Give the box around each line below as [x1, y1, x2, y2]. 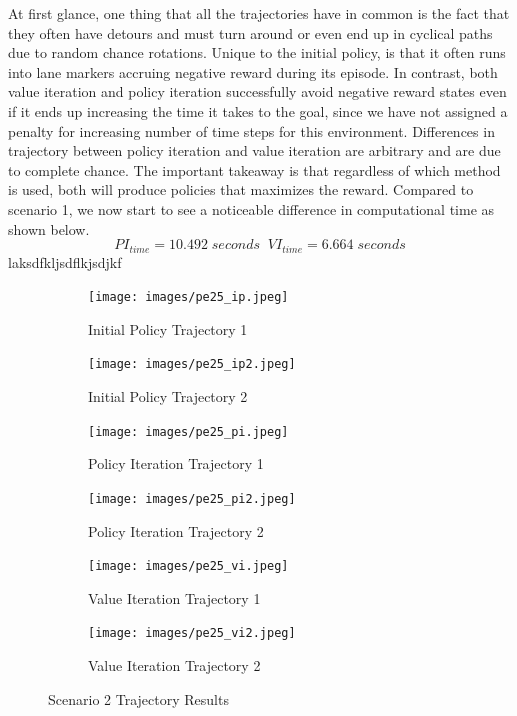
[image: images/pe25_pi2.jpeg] [88, 491, 296, 506]
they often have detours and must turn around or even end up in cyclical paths [8, 22, 493, 43]
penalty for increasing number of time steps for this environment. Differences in [8, 120, 495, 141]
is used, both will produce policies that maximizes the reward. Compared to [8, 179, 474, 200]
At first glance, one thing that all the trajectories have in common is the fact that [8, 3, 510, 23]
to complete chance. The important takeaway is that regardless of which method [8, 159, 501, 180]
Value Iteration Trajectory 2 [88, 655, 261, 676]
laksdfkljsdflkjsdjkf [8, 251, 122, 272]
